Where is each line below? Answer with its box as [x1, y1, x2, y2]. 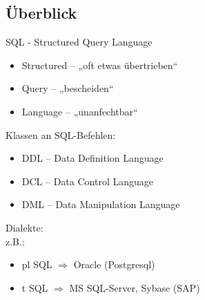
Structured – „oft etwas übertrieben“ [21, 57, 178, 72]
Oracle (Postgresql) [73, 257, 155, 272]
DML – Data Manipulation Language [21, 197, 180, 212]
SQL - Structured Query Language [6, 35, 153, 49]
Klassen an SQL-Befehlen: [6, 127, 116, 142]
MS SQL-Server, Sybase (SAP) [69, 280, 200, 294]
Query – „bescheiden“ [21, 81, 114, 95]
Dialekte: [6, 220, 43, 234]
